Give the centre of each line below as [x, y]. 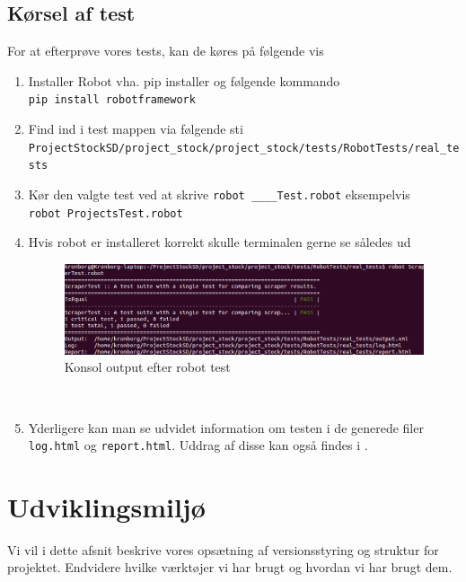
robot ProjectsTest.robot [106, 213]
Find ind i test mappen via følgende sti [136, 129]
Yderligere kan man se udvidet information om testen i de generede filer [226, 427]
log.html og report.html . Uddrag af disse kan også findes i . [198, 445]
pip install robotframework [112, 100]
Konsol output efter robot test [147, 367]
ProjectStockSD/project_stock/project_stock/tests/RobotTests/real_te [244, 148]
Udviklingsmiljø [106, 506]
